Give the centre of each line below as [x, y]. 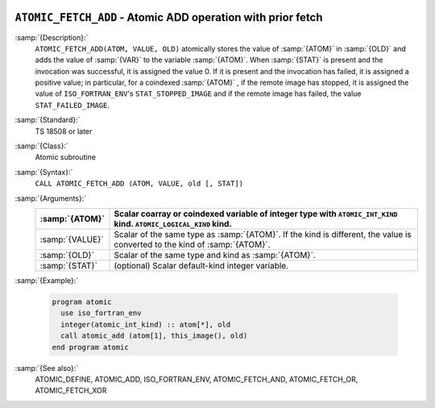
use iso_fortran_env [101, 313]
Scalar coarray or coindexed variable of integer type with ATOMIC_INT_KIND [256, 214]
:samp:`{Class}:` [41, 146]
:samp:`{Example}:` [47, 280]
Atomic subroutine [66, 157]
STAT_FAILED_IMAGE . [72, 105]
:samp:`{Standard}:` [48, 120]
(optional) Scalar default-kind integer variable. [201, 265]
